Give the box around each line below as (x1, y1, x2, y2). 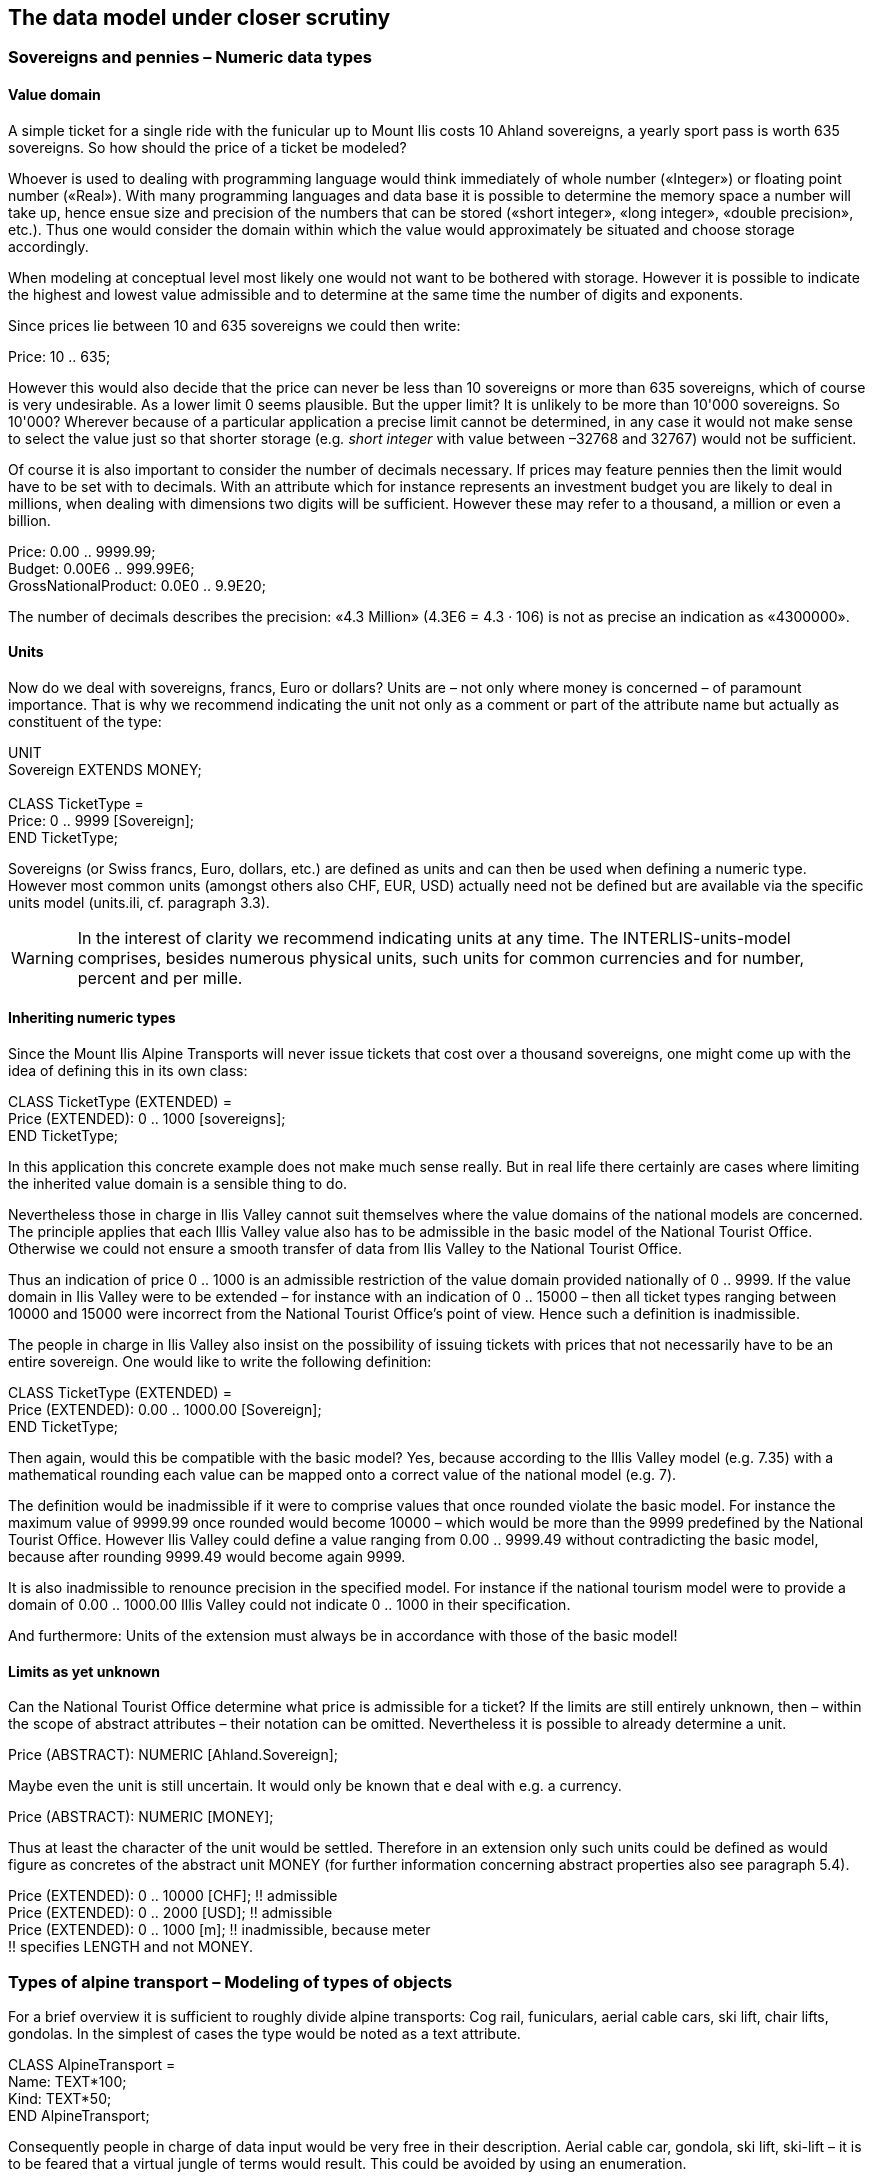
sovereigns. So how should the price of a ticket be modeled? (8, 138, 407, 156)
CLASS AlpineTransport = (8, 2056, 176, 2074)
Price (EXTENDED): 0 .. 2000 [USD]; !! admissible (8, 1904, 333, 1922)
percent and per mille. (77, 967, 243, 988)
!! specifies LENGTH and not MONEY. (8, 1938, 254, 1956)
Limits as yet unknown (8, 1662, 160, 1680)
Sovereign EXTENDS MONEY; (8, 760, 202, 778)
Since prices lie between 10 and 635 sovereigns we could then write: (8, 316, 461, 334)
